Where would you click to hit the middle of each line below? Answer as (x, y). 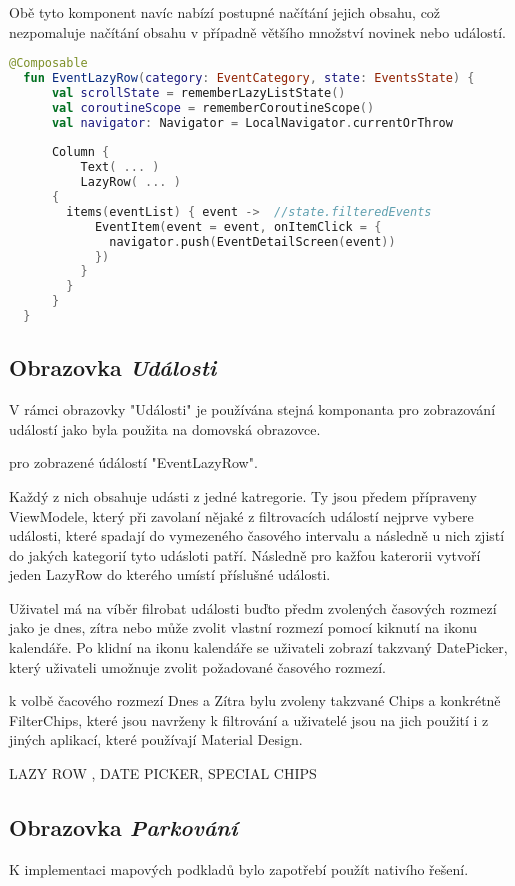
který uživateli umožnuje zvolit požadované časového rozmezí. (197, 666)
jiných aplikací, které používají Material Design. (156, 739)
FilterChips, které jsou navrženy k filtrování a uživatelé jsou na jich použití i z (249, 719)
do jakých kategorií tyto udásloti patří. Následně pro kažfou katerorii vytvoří (245, 554)
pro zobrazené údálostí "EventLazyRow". (133, 462)
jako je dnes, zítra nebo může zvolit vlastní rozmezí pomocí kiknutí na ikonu (243, 627)
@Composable (48, 63)
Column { (80, 152)
